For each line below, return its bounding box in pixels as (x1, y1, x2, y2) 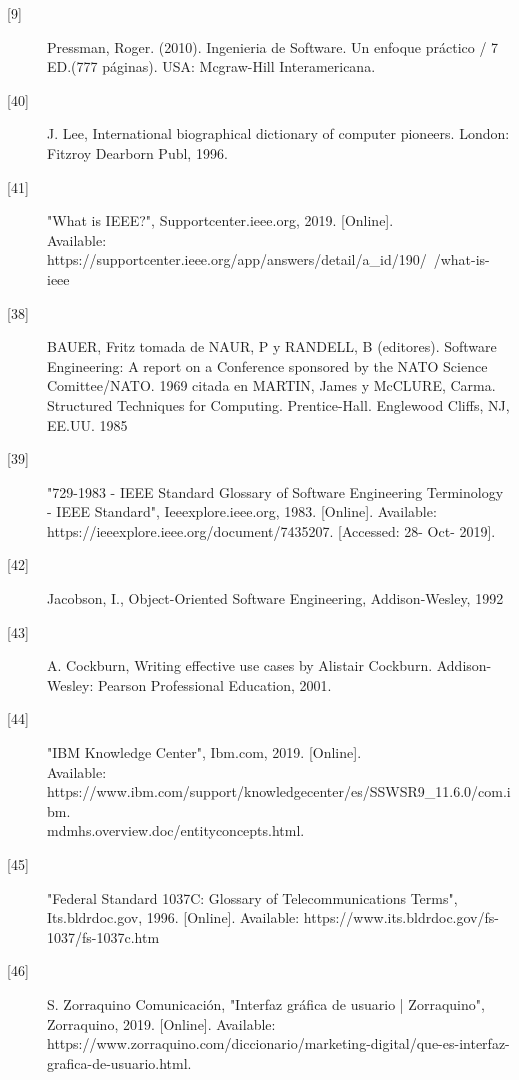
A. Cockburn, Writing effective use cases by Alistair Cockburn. (47, 655, 433, 676)
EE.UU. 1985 (47, 414, 128, 435)
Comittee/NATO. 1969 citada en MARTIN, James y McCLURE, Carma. (47, 375, 496, 396)
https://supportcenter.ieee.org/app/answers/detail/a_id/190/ (47, 249, 427, 270)
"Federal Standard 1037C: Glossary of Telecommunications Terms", (47, 887, 458, 908)
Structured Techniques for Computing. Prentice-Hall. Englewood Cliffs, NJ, (47, 394, 510, 415)
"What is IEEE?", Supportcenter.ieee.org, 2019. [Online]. (47, 210, 394, 231)
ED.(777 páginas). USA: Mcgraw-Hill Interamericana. (47, 56, 376, 77)
